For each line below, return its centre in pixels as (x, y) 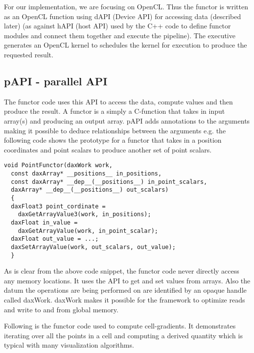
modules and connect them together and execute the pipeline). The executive (120, 35)
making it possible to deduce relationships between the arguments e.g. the (115, 130)
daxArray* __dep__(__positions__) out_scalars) (90, 190)
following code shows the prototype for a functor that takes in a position (113, 140)
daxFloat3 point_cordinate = (58, 206)
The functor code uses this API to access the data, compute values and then (118, 101)
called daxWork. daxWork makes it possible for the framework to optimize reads (125, 299)
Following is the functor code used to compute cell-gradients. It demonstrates (120, 326)
